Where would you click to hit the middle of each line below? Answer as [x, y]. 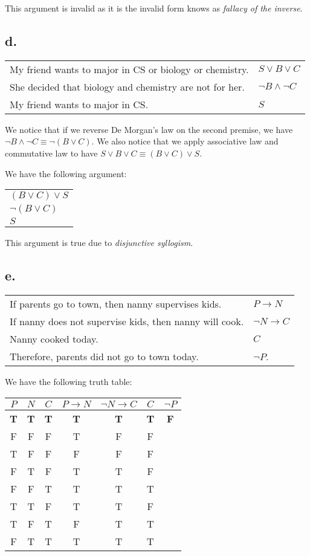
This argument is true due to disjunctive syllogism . [99, 243]
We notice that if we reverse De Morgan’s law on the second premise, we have [149, 129]
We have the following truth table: [69, 381]
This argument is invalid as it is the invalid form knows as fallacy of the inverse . [154, 8]
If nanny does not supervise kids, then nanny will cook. [127, 321]
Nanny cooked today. [54, 338]
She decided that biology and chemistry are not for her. [127, 86]
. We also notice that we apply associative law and [185, 141]
